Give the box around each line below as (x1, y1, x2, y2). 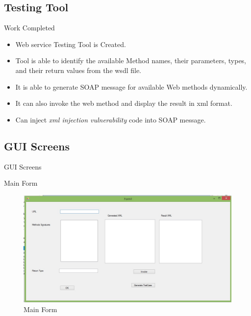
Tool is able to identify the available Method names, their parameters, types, (15, 55, 246, 66)
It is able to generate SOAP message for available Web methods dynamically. (15, 81, 248, 92)
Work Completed (4, 23, 55, 33)
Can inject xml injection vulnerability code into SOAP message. (15, 114, 206, 124)
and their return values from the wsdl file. (15, 65, 142, 75)
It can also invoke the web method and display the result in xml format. (15, 98, 232, 108)
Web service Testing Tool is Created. (15, 39, 126, 49)
